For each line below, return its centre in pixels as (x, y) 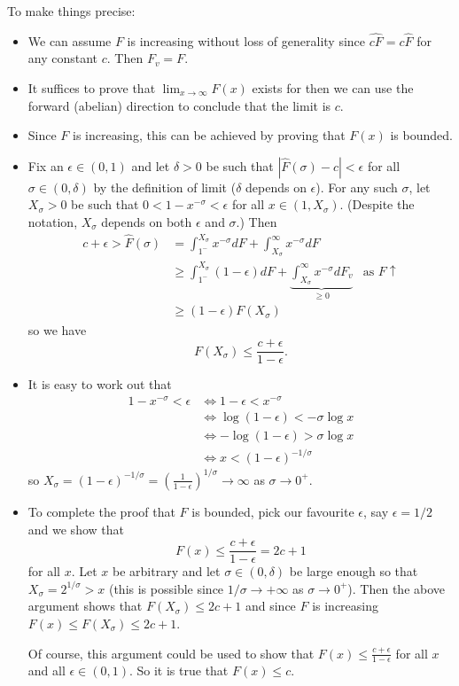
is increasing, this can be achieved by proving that (209, 135)
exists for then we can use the (333, 88)
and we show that (76, 529)
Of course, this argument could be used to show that (171, 653)
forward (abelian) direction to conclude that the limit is (179, 105)
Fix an (46, 165)
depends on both (147, 221)
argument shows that (85, 606)
